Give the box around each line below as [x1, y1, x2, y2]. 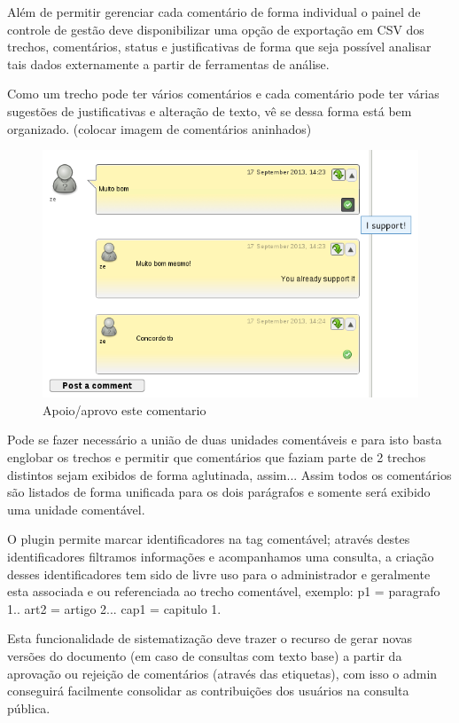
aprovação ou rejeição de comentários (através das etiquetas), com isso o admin [7, 664, 438, 682]
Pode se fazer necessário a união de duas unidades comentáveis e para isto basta [7, 430, 442, 449]
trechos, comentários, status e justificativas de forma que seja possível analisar [7, 37, 432, 56]
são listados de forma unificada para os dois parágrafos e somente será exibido [7, 483, 431, 501]
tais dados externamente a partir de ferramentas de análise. [7, 54, 330, 73]
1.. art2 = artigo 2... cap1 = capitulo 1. [7, 599, 222, 617]
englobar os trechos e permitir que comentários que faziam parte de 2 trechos [7, 448, 426, 467]
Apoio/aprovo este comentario [43, 400, 206, 419]
